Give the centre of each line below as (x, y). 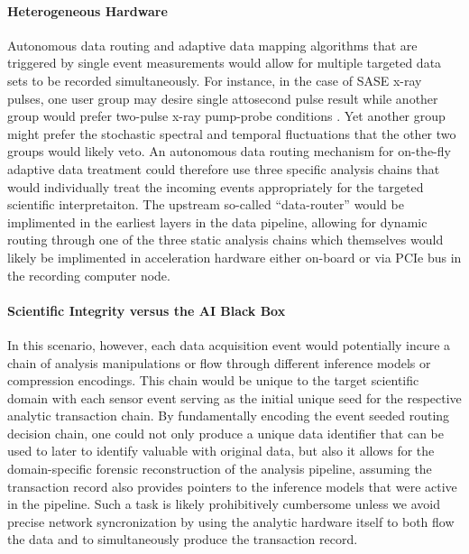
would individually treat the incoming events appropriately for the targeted (216, 186)
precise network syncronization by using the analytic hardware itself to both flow (231, 521)
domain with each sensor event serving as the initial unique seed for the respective (234, 397)
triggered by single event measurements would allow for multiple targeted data (225, 63)
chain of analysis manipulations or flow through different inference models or (219, 362)
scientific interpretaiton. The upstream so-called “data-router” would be (206, 204)
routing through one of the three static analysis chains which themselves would (225, 240)
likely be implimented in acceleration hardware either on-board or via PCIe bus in (234, 257)
